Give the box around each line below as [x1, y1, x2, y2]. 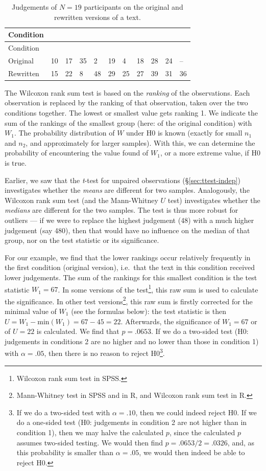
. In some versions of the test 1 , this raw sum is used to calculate [58, 282, 258, 295]
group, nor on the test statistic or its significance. [5, 235, 159, 245]
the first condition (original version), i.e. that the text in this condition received [5, 262, 255, 273]
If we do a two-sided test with [16, 407, 110, 417]
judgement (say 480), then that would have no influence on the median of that [5, 225, 250, 235]
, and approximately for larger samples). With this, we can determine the [26, 137, 255, 148]
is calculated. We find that [36, 326, 119, 337]
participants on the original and [84, 2, 183, 12]
